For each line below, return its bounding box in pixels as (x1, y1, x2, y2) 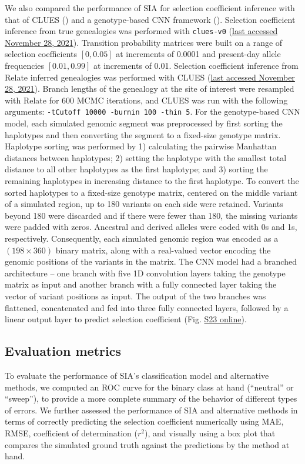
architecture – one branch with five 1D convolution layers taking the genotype (5, 266, 286, 279)
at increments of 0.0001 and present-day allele (116, 48, 281, 60)
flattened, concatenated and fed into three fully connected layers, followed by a (5, 301, 289, 313)
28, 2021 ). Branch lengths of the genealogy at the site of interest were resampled (5, 82, 294, 95)
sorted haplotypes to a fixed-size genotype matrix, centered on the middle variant (5, 186, 298, 198)
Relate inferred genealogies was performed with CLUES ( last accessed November (5, 71, 295, 83)
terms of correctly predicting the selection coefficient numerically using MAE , (5, 415, 284, 428)
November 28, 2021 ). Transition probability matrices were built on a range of (5, 36, 283, 48)
